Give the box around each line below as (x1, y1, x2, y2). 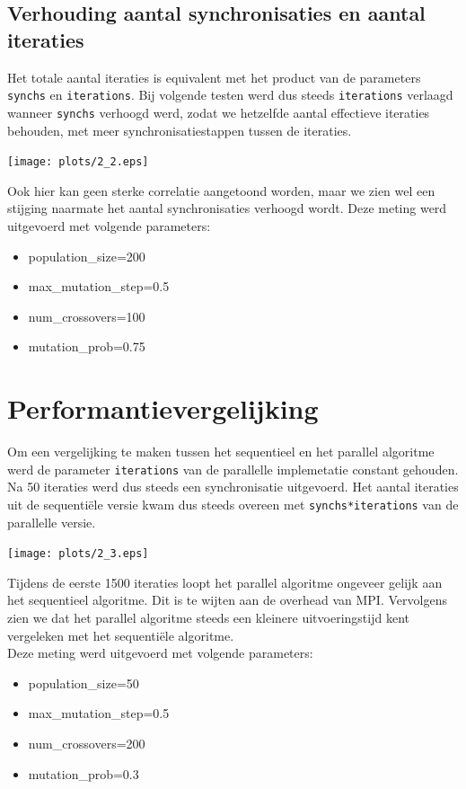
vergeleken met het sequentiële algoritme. (7, 625, 234, 644)
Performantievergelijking (7, 390, 319, 427)
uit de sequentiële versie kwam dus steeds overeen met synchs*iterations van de (7, 494, 459, 513)
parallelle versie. (7, 512, 96, 531)
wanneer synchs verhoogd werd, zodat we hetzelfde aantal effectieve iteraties (7, 102, 430, 121)
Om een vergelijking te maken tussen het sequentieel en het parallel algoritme (7, 442, 435, 461)
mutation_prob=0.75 (28, 337, 145, 356)
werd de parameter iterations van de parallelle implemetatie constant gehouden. (7, 459, 459, 478)
